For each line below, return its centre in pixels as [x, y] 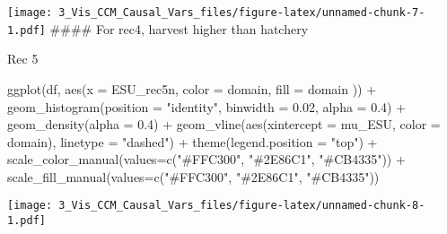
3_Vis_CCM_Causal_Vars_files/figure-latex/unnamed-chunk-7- [242, 13]
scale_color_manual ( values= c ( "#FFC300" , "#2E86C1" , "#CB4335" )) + [206, 159]
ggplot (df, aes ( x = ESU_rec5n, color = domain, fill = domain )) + [192, 88]
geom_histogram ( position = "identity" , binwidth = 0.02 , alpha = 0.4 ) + [207, 106]
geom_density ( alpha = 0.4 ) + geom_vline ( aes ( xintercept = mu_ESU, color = [224, 124]
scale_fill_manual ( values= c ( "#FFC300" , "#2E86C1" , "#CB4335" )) [193, 176]
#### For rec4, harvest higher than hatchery [179, 28]
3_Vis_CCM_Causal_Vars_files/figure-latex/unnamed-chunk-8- [242, 206]
